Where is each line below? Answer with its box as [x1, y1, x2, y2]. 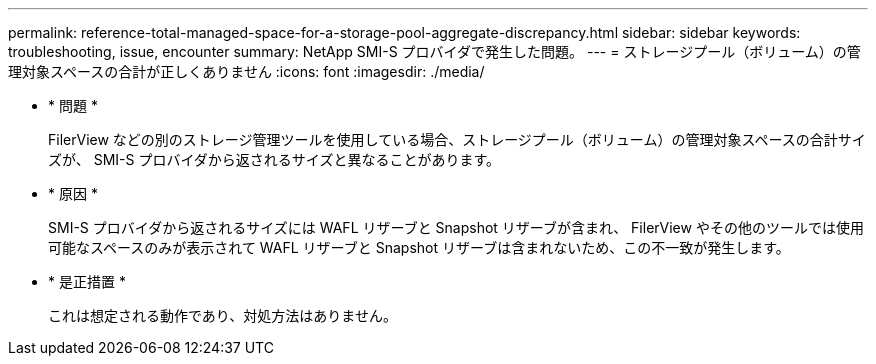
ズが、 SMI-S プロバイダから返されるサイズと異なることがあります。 [48, 151, 501, 168]
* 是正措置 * [48, 273, 126, 290]
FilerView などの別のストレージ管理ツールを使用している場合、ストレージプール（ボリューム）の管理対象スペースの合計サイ [48, 131, 866, 148]
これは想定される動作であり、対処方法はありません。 [48, 307, 397, 324]
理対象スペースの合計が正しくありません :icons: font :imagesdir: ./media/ [8, 63, 485, 80]
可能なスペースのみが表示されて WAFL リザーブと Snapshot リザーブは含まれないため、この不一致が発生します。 [48, 239, 790, 256]
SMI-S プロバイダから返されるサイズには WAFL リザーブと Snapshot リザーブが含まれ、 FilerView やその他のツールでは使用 [48, 219, 864, 236]
